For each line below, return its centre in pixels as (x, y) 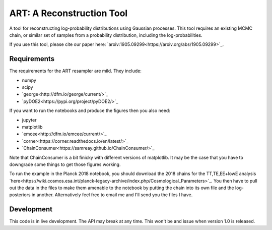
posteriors (20, 195)
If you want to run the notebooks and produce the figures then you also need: (90, 110)
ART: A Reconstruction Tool (69, 13)
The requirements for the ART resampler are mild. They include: (76, 71)
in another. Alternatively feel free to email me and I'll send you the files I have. (112, 195)
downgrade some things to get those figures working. (65, 164)
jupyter (29, 120)
